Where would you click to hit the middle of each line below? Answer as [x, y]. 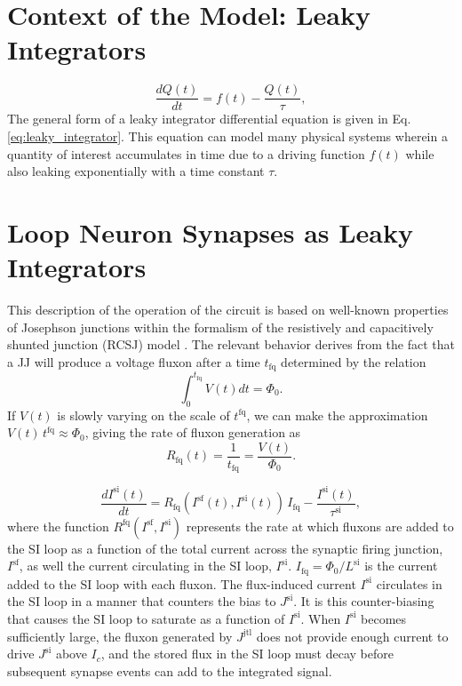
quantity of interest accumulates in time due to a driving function [186, 153]
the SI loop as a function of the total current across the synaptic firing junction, [225, 548]
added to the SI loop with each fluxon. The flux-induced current [182, 583]
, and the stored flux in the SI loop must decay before [247, 654]
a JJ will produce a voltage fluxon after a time [134, 361]
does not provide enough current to [352, 636]
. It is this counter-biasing [364, 601]
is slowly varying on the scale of [143, 415]
